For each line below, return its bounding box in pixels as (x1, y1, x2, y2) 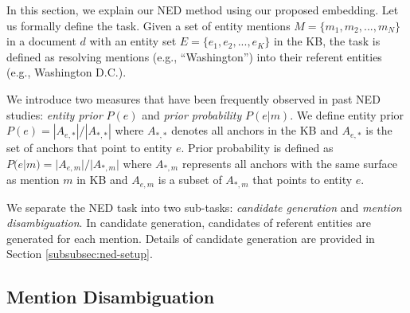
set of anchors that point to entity (6, 139, 173, 156)
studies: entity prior (6, 106, 103, 123)
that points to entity (252, 171, 353, 188)
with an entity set (89, 33, 177, 49)
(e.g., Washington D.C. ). (6, 64, 127, 80)
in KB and (76, 171, 128, 188)
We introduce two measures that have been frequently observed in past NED (6, 90, 381, 107)
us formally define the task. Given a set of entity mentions (6, 17, 291, 33)
